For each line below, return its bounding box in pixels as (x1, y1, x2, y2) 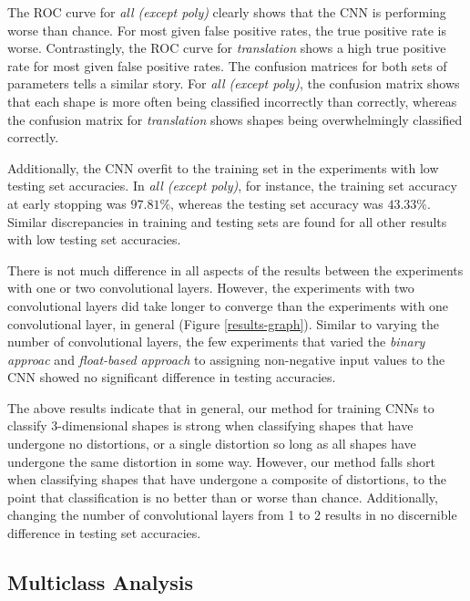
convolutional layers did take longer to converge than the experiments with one (7, 295, 449, 315)
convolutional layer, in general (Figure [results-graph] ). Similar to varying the (7, 314, 439, 333)
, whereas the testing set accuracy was (170, 193, 383, 212)
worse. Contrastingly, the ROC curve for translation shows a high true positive (7, 38, 446, 57)
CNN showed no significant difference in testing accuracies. (7, 368, 336, 387)
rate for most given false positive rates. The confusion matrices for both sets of (7, 56, 447, 75)
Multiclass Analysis (7, 568, 194, 596)
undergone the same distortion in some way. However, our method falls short (7, 451, 435, 471)
